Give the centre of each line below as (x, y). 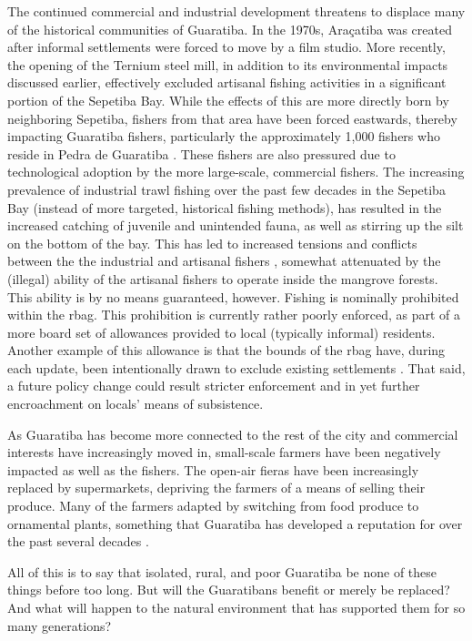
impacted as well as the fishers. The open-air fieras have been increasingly (213, 469)
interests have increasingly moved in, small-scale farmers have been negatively (224, 452)
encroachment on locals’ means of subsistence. (136, 404)
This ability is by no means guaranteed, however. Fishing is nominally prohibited (233, 296)
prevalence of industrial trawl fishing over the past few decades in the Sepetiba (226, 189)
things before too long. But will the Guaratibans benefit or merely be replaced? (229, 590)
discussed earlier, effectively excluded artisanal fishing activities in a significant (227, 82)
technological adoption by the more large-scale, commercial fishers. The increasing (236, 172)
